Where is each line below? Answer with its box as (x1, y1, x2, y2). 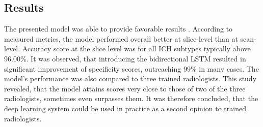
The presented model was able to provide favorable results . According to (4, 23, 233, 34)
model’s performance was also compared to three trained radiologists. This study (4, 73, 257, 84)
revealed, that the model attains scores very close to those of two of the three (4, 83, 246, 93)
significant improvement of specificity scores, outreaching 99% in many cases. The (4, 63, 259, 74)
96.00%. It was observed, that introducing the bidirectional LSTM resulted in (4, 53, 246, 63)
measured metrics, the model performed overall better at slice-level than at (4, 33, 238, 44)
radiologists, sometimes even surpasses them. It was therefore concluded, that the (4, 93, 258, 104)
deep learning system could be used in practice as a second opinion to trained (4, 103, 246, 113)
